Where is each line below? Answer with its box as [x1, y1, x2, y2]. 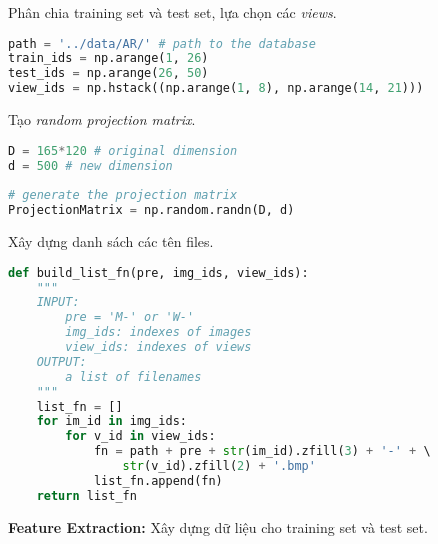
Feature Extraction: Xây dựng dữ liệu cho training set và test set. [8, 516, 428, 537]
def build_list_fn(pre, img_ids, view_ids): [8, 265, 309, 280]
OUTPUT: [36, 354, 87, 369]
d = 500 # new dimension [8, 158, 173, 173]
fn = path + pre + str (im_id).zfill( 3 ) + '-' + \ [93, 444, 431, 459]
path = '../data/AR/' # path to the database [8, 36, 316, 51]
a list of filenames [65, 369, 202, 384]
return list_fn [36, 488, 137, 503]
